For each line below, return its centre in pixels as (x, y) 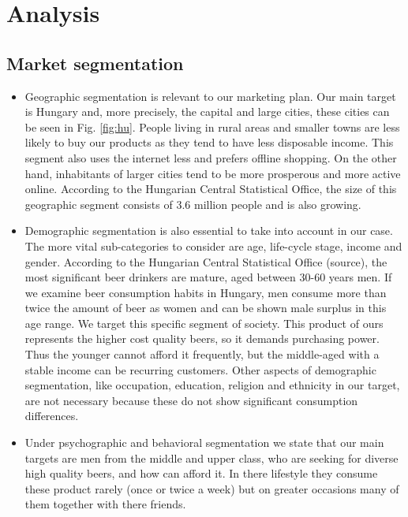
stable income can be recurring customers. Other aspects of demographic (200, 369)
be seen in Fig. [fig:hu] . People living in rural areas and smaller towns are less (212, 126)
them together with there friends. (105, 504)
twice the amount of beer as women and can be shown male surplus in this (206, 308)
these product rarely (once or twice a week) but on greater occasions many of (212, 488)
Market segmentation (95, 63)
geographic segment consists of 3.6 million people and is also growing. (193, 204)
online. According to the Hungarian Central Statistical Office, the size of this (211, 189)
